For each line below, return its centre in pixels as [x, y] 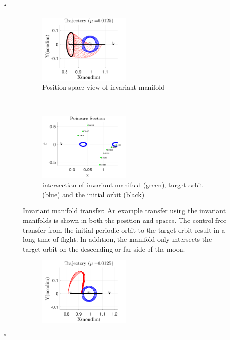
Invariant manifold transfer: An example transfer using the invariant [124, 211]
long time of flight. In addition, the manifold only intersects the [117, 239]
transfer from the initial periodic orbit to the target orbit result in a [124, 229]
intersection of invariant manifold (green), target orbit [123, 185]
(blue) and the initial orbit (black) [93, 194]
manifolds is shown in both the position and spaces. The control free [124, 220]
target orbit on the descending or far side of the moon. [104, 248]
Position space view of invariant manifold [104, 87]
